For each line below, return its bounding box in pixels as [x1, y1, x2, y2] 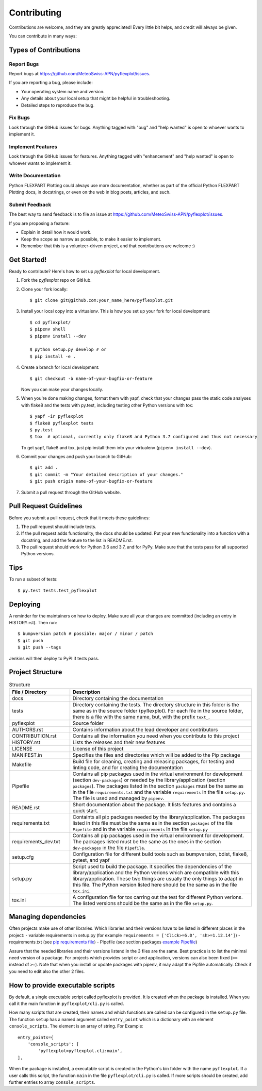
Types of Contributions [9, 46, 81, 54]
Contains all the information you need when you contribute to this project [72, 733, 240, 739]
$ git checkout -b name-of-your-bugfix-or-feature [30, 375, 153, 381]
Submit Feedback [9, 202, 51, 208]
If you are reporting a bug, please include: [9, 80, 93, 85]
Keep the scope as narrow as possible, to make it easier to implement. [21, 236, 162, 242]
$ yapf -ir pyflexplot [30, 413, 84, 419]
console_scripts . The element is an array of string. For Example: [9, 1023, 144, 1029]
